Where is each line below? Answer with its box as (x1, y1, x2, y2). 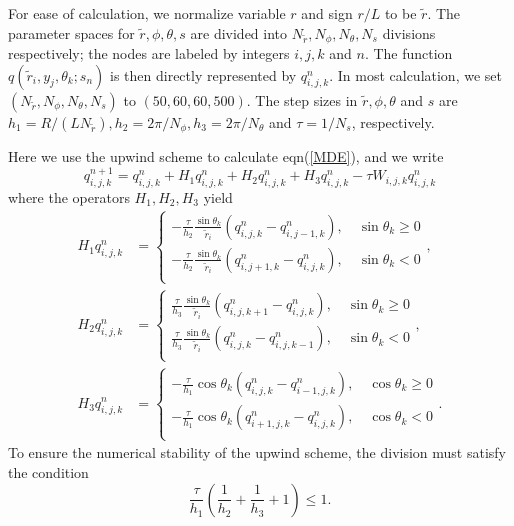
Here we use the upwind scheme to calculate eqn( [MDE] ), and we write (8, 146, 444, 167)
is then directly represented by (110, 64, 297, 85)
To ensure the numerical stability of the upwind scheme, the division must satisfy (8, 442, 506, 463)
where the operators (8, 186, 130, 207)
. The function (364, 43, 453, 64)
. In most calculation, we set (329, 64, 502, 85)
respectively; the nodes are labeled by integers (8, 43, 290, 64)
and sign (301, 3, 353, 23)
